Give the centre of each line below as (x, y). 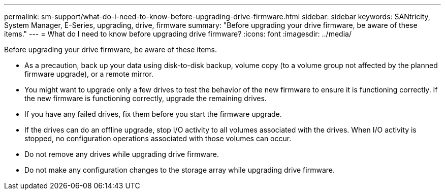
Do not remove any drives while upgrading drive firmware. (122, 154)
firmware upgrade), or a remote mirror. (89, 74)
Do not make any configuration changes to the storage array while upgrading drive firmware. (180, 170)
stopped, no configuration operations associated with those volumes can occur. (158, 138)
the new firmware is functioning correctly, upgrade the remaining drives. (146, 98)
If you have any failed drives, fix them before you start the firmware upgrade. (153, 114)
